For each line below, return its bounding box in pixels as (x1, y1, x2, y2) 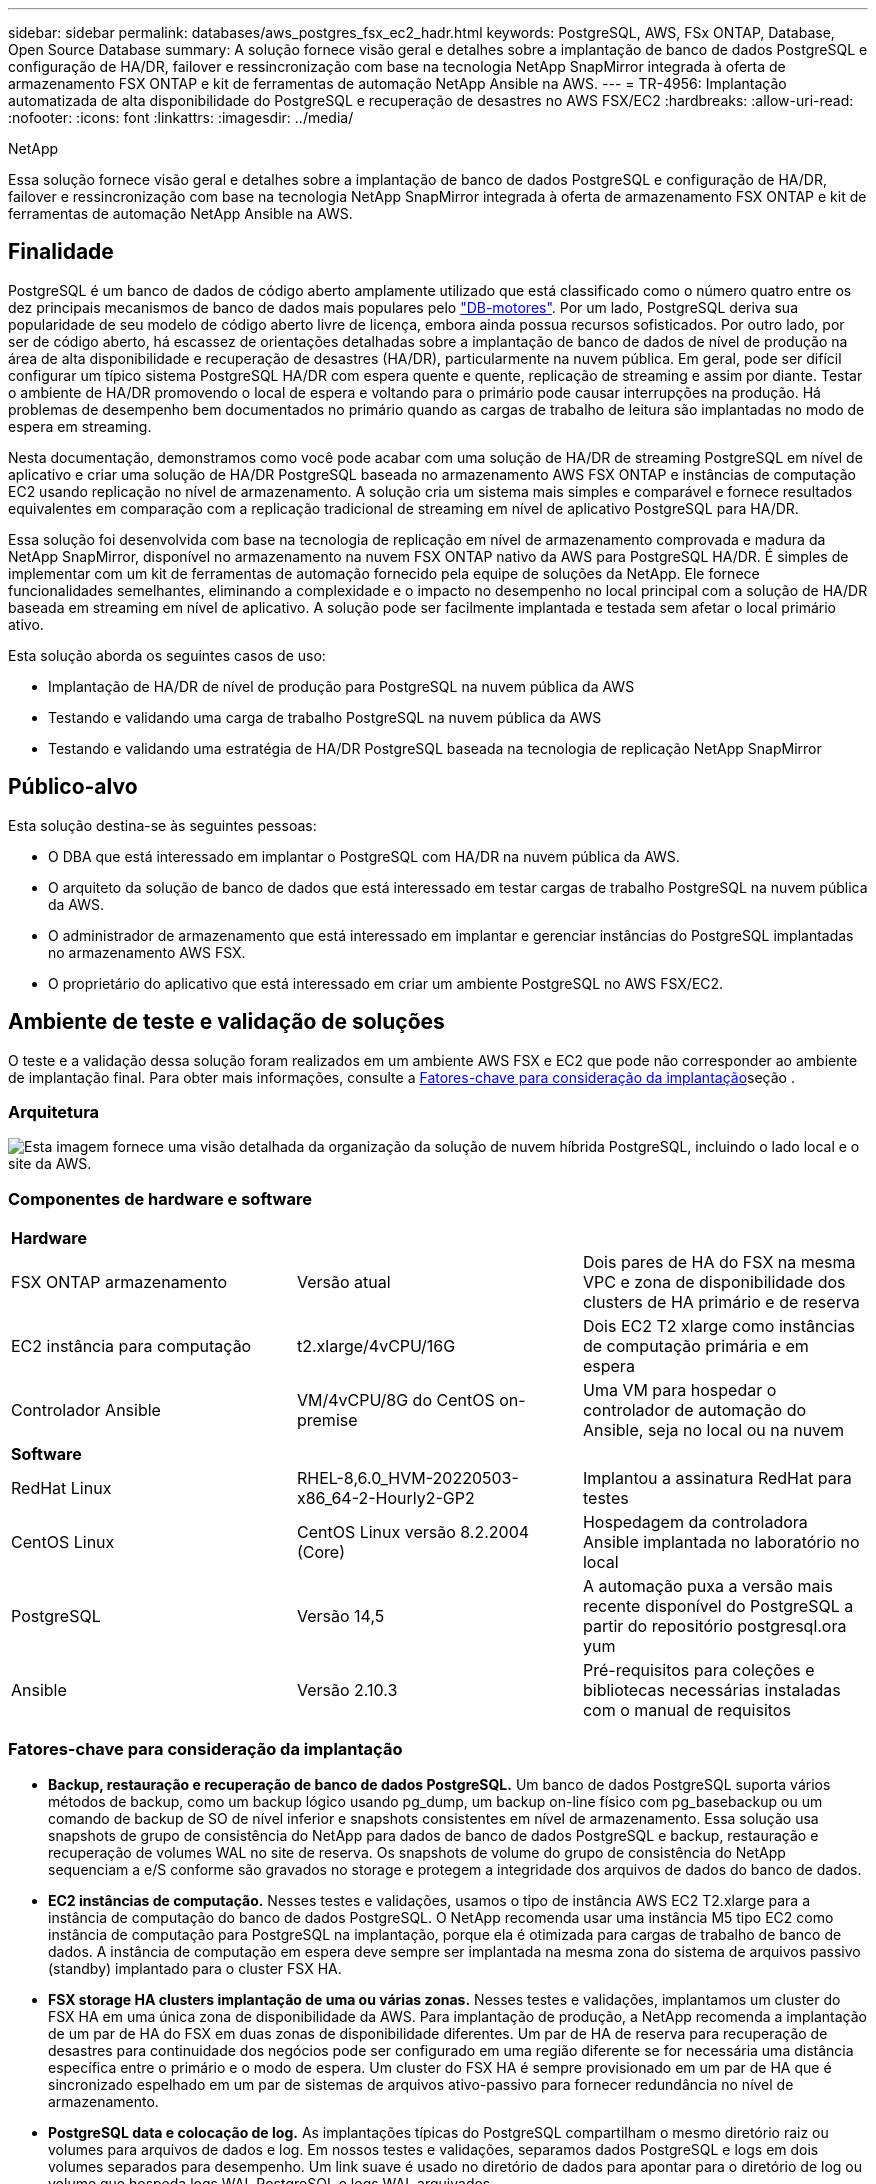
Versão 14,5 (296, 1606, 385, 1627)
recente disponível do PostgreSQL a (582, 1596, 854, 1617)
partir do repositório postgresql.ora (582, 1616, 847, 1637)
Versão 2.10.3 (296, 1680, 398, 1701)
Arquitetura (8, 1101, 100, 1122)
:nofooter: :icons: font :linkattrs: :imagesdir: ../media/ (8, 109, 354, 126)
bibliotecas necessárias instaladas (582, 1680, 841, 1701)
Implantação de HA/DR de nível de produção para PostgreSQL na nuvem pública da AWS (48, 677, 635, 695)
